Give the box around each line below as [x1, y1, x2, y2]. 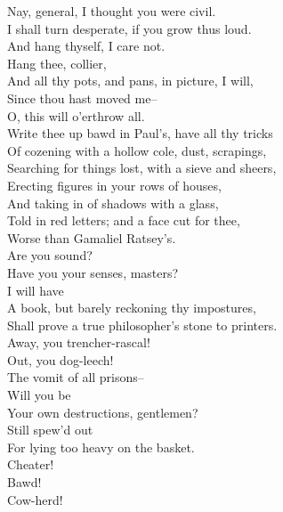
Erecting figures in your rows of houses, [7, 175, 222, 194]
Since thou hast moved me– [7, 88, 158, 107]
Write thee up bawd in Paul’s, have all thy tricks [7, 124, 273, 142]
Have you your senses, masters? [7, 263, 179, 281]
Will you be [7, 386, 71, 404]
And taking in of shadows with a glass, [7, 193, 219, 212]
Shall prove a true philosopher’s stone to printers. [7, 315, 278, 334]
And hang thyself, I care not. [7, 37, 166, 55]
